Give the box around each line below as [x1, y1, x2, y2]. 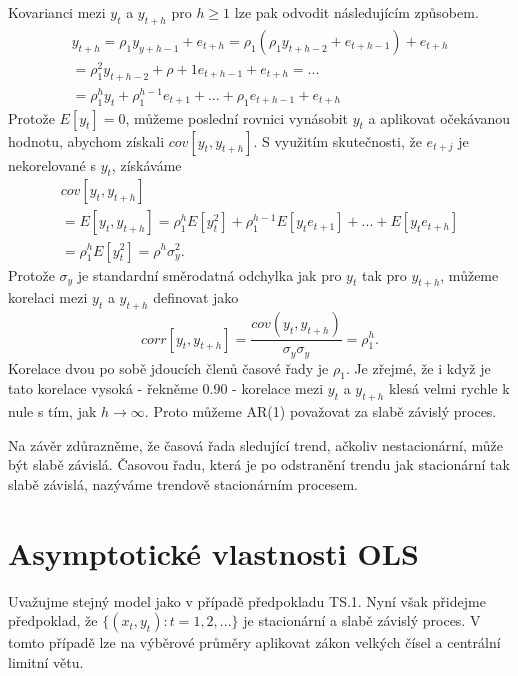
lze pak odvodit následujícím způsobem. [234, 2, 479, 22]
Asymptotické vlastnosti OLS [8, 532, 419, 573]
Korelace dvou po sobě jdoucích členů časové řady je [8, 357, 329, 378]
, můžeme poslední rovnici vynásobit [125, 107, 349, 128]
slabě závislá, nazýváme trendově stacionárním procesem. [8, 473, 358, 494]
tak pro [361, 264, 407, 285]
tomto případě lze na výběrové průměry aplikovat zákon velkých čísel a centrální [8, 632, 501, 653]
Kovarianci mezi [8, 2, 106, 22]
